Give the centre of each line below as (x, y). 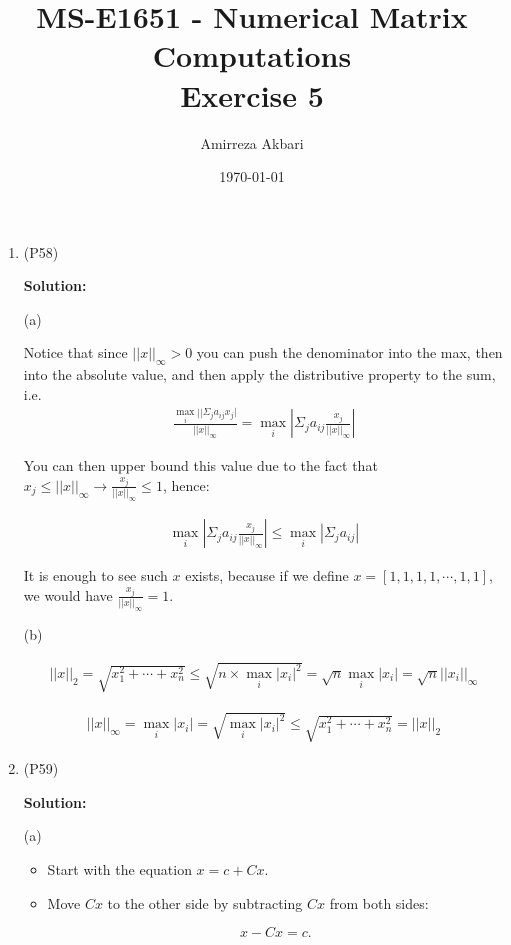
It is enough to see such (95, 575)
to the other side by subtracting (205, 902)
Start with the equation (119, 869)
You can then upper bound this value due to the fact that (200, 465)
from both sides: (379, 902)
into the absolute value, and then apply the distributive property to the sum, (259, 374)
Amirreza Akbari (252, 142)
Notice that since (75, 352)
